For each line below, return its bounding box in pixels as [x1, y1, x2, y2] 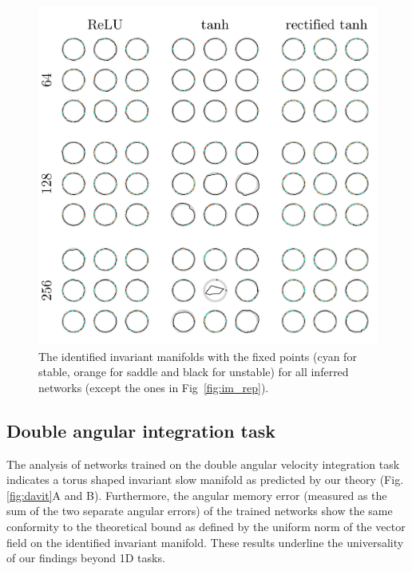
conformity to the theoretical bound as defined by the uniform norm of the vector [6, 517, 406, 534]
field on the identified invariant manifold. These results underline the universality [6, 533, 404, 550]
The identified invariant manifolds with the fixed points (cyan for [38, 347, 357, 364]
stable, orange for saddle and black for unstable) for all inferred [38, 363, 349, 380]
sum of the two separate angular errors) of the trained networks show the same [6, 502, 393, 519]
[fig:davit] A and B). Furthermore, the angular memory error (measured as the [6, 486, 387, 503]
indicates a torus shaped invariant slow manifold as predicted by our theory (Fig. [6, 471, 404, 488]
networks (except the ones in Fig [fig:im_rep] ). [38, 379, 269, 395]
